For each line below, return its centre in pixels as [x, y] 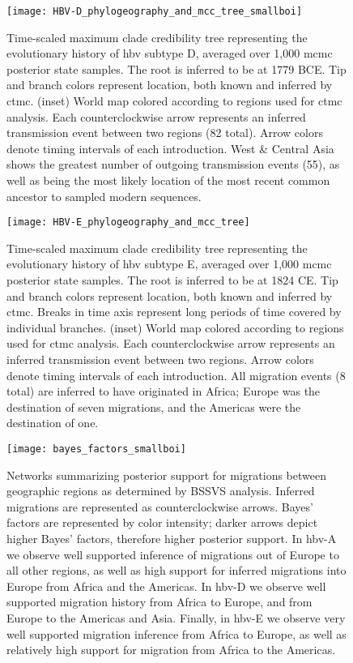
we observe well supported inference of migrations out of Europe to [173, 554]
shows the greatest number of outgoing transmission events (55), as [173, 164]
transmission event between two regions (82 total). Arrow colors [165, 133]
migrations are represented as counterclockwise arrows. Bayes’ [160, 506]
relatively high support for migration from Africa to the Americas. [171, 650]
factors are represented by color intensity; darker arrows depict [162, 522]
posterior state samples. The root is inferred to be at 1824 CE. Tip [172, 280]
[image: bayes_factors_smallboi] [96, 449]
